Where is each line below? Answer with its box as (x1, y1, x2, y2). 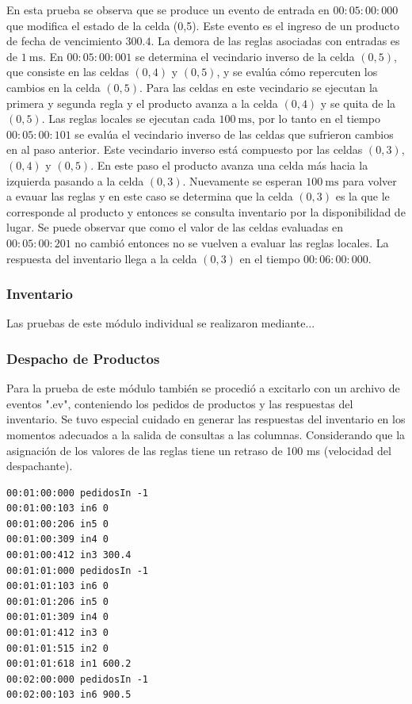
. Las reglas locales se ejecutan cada (41, 110, 216, 127)
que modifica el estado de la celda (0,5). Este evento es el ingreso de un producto (6, 17, 399, 33)
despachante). (6, 457, 73, 474)
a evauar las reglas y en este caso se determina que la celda (6, 188, 293, 205)
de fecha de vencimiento (6, 33, 122, 49)
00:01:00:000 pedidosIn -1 (6, 487, 148, 499)
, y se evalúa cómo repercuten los (216, 63, 378, 80)
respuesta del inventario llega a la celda (6, 250, 197, 266)
